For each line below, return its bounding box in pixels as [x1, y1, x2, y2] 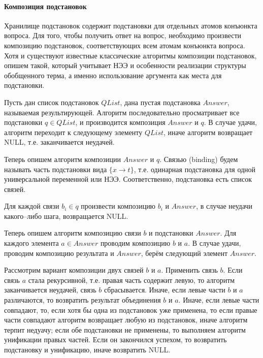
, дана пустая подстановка [120, 96, 201, 107]
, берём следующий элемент [141, 247, 228, 258]
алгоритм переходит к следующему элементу [4, 126, 143, 137]
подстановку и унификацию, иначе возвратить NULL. [4, 344, 171, 355]
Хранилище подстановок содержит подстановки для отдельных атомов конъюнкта [4, 20, 257, 30]
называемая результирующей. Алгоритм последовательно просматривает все [4, 107, 240, 117]
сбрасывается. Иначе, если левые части [104, 284, 225, 295]
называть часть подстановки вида [4, 164, 107, 174]
